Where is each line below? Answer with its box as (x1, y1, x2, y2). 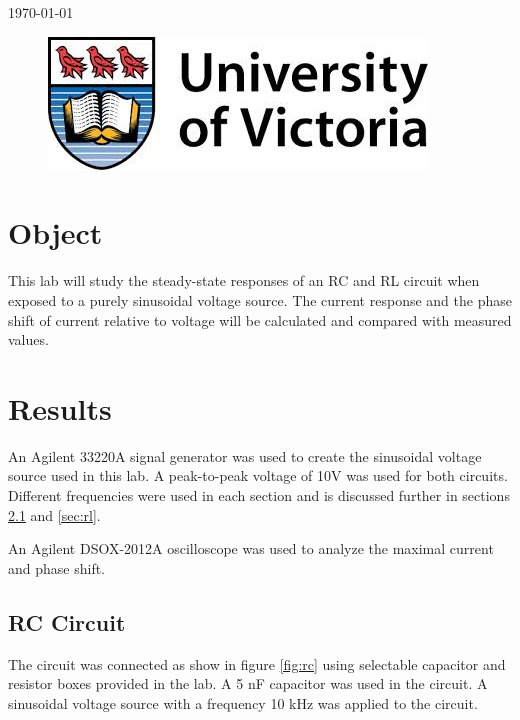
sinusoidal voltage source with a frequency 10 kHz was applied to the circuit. (8, 692, 478, 713)
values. (8, 329, 49, 350)
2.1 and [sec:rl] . (8, 504, 101, 525)
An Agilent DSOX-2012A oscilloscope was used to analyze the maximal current (8, 538, 494, 559)
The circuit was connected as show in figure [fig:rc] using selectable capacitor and (8, 653, 506, 674)
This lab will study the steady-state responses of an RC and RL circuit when (8, 270, 480, 291)
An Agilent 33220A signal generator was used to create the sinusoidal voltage (8, 445, 482, 466)
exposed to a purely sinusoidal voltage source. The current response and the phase (8, 289, 512, 310)
